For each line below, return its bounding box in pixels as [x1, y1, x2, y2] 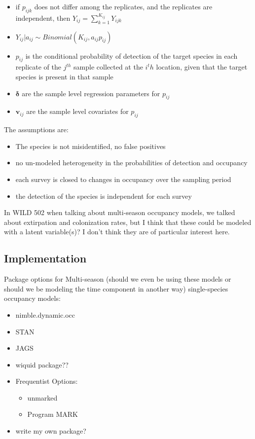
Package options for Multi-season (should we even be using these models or [4, 274, 231, 284]
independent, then [15, 12, 71, 23]
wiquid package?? [15, 359, 69, 369]
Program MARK [27, 409, 78, 419]
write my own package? [15, 426, 86, 436]
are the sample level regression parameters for [22, 88, 160, 98]
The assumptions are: [4, 124, 69, 135]
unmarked [27, 392, 58, 402]
